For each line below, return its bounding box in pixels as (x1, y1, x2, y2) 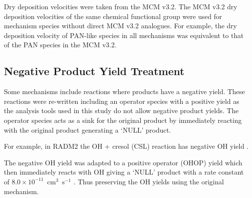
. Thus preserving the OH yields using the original (73, 176, 224, 186)
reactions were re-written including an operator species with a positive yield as (4, 96, 239, 106)
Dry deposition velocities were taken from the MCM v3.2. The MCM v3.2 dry (4, 1, 237, 11)
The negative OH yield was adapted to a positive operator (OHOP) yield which (4, 157, 243, 167)
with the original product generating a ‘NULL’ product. (4, 124, 171, 135)
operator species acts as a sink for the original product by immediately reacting (4, 115, 242, 125)
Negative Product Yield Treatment (4, 63, 185, 79)
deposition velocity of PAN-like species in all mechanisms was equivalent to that (4, 30, 244, 40)
